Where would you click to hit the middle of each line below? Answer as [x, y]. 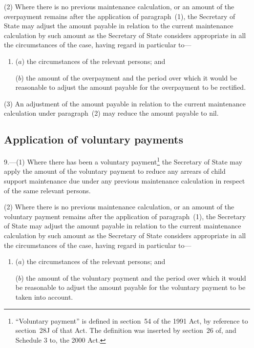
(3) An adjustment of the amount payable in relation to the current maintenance [125, 103]
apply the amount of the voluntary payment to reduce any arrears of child [115, 171]
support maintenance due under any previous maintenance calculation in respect [125, 180]
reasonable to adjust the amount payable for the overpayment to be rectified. [131, 87]
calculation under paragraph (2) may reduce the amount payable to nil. [111, 113]
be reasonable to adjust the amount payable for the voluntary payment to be [130, 287]
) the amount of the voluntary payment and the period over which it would [134, 277]
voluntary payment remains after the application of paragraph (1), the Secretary [125, 216]
